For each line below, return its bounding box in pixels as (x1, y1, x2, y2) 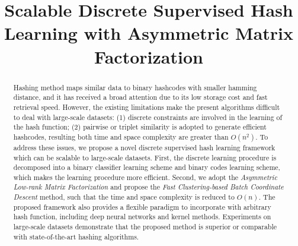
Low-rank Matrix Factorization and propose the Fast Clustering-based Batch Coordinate (13, 182, 284, 192)
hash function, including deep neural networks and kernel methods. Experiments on (13, 212, 271, 222)
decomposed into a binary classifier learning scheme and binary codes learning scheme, (13, 162, 280, 172)
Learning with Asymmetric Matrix (4, 21, 294, 45)
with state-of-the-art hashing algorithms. (13, 231, 139, 241)
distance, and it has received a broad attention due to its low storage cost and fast (13, 92, 268, 102)
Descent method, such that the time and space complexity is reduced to (13, 192, 235, 202)
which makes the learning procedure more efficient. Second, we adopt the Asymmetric (13, 172, 277, 182)
